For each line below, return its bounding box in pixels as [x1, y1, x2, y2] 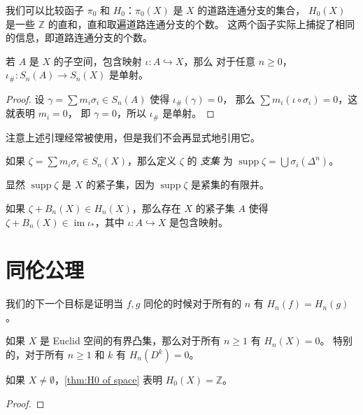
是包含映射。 [169, 214, 229, 229]
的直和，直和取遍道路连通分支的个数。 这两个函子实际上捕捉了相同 [48, 16, 355, 31]
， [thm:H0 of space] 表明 [54, 372, 163, 387]
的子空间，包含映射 [53, 53, 142, 68]
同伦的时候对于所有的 [143, 296, 242, 311]
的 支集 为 [187, 153, 233, 168]
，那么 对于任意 [183, 53, 256, 68]
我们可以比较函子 [6, 3, 84, 17]
